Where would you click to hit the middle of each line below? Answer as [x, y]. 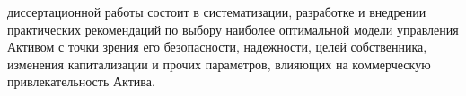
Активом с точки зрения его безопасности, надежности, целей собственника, [217, 47]
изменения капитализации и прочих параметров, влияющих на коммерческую [219, 64]
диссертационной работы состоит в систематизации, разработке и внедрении [217, 12]
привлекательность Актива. [81, 81]
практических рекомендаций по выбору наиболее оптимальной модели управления [233, 29]
